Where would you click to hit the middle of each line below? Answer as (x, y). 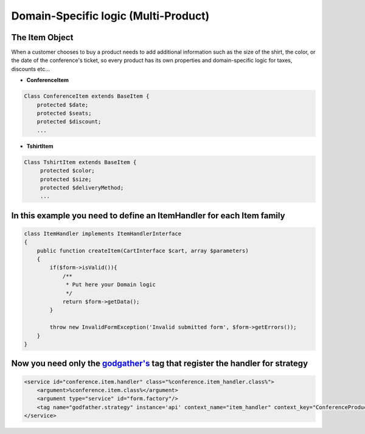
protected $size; (66, 179)
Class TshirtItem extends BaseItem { (80, 162)
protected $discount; (69, 122)
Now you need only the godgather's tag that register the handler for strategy (160, 364)
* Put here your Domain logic (111, 285)
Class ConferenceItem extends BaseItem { (87, 96)
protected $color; (68, 171)
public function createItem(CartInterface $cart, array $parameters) (143, 250)
